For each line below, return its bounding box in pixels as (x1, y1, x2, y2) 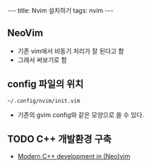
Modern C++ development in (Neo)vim (17, 152, 131, 161)
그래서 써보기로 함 (17, 55, 67, 64)
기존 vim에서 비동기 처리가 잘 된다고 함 (17, 47, 125, 55)
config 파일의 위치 (7, 78, 84, 90)
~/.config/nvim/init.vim (7, 97, 80, 104)
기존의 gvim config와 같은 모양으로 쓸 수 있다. (17, 111, 145, 119)
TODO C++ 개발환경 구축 (7, 133, 111, 145)
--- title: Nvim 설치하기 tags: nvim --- (7, 6, 114, 15)
